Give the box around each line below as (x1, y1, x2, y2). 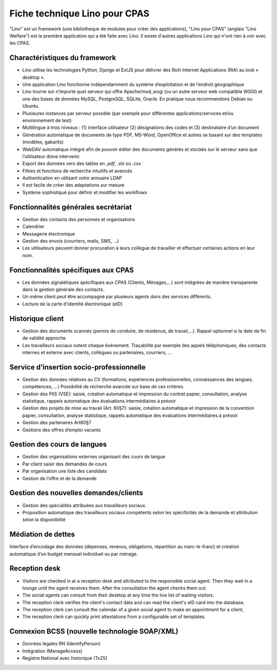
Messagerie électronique (22, 230, 75, 237)
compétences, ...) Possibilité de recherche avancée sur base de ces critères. (22, 384, 185, 390)
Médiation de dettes (9, 530, 75, 539)
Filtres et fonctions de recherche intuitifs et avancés (22, 168, 133, 174)
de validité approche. (22, 335, 67, 341)
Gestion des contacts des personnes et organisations (22, 216, 135, 222)
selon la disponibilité (22, 517, 66, 523)
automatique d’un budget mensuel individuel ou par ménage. (9, 551, 138, 557)
